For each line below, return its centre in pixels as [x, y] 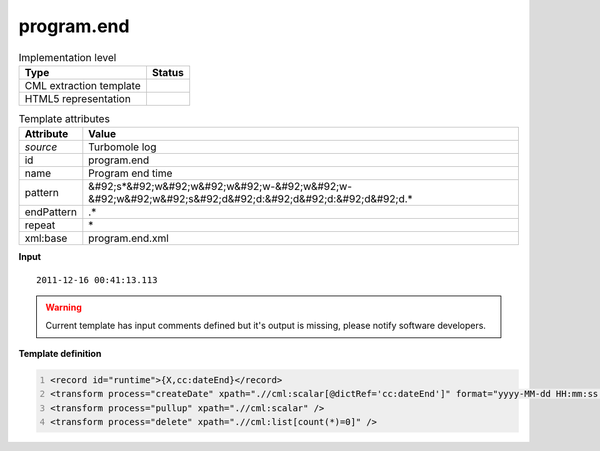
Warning [63, 307]
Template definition [60, 353]
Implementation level [67, 57]
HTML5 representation [78, 98]
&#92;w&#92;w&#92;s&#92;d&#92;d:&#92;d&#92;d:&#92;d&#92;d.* [251, 199]
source [41, 147]
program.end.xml [128, 238]
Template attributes [64, 119]
